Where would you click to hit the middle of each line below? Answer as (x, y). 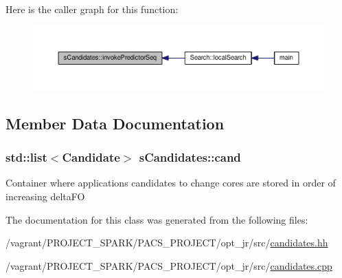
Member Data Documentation (115, 123)
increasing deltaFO (45, 196)
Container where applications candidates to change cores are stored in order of (171, 183)
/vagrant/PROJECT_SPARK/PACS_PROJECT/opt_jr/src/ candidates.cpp (169, 265)
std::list (26, 157)
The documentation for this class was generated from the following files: (157, 219)
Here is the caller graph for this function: (92, 9)
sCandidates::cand (190, 157)
